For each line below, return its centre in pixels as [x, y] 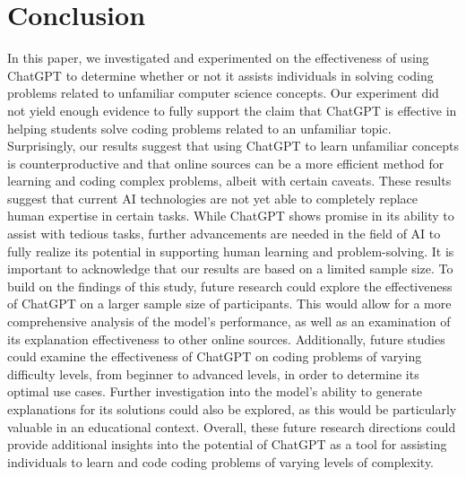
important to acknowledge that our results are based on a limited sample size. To [230, 269]
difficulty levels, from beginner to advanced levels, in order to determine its [213, 373]
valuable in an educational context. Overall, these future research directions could [232, 426]
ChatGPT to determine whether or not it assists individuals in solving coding [220, 75]
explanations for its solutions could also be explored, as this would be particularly [232, 409]
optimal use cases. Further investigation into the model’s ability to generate [215, 391]
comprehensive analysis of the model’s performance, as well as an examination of [229, 321]
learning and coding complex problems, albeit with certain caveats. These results [229, 181]
